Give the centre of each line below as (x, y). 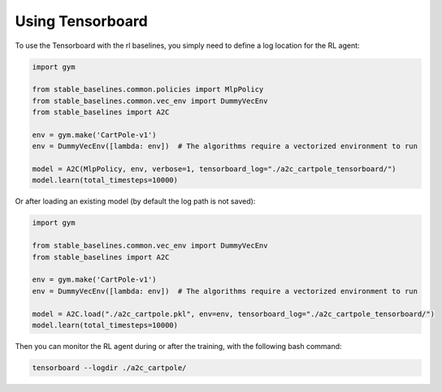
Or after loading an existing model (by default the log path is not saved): (135, 201)
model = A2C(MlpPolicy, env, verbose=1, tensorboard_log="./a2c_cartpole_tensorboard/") (214, 169)
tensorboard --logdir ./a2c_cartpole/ (109, 368)
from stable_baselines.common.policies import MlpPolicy (148, 90)
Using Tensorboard (81, 21)
